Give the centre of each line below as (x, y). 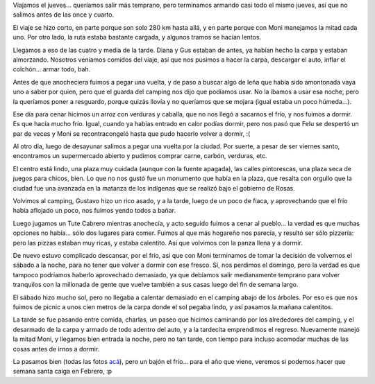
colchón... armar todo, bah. (52, 69)
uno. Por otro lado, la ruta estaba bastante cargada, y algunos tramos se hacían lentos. (137, 37)
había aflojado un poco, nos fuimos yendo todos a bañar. (94, 211)
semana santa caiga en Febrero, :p (62, 372)
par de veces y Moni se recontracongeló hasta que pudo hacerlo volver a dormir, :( (132, 133)
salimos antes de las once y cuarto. (64, 15)
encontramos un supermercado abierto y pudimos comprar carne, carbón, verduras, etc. (140, 156)
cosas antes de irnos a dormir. (56, 349)
